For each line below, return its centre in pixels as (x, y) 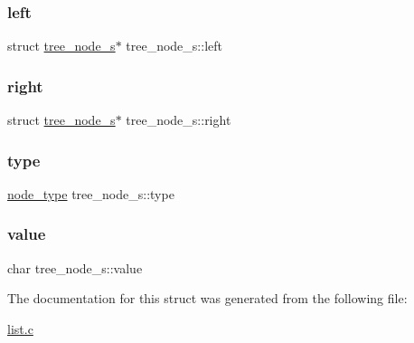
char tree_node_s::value (75, 267)
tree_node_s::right (179, 120)
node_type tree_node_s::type (91, 193)
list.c (20, 328)
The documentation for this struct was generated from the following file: (207, 298)
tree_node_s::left (174, 46)
